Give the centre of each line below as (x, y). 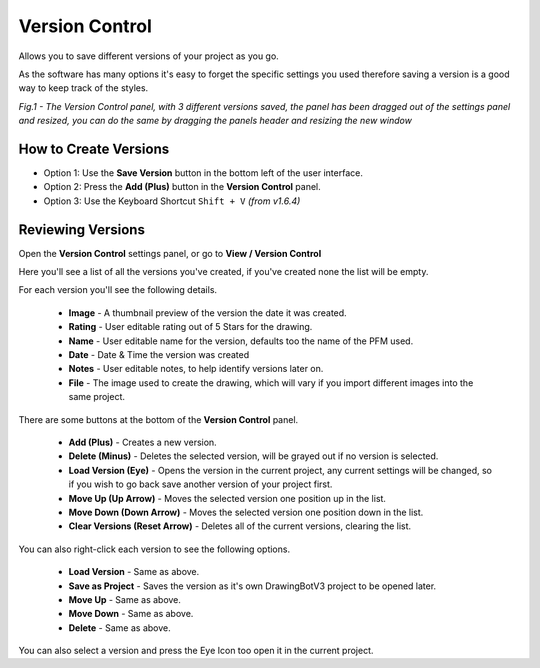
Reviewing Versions (81, 229)
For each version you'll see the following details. (118, 290)
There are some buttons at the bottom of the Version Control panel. (158, 419)
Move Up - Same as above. (125, 599)
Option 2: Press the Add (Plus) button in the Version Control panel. (182, 187)
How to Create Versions (94, 148)
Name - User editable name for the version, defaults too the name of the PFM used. (241, 341)
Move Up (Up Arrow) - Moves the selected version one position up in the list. (227, 498)
